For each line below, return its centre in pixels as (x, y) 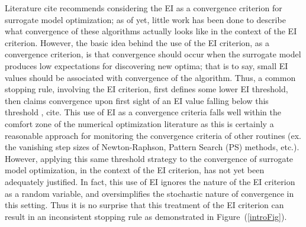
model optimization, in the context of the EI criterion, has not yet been (135, 170)
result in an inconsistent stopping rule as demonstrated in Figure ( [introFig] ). (146, 216)
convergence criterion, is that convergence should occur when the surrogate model (153, 54)
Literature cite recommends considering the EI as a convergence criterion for (144, 8)
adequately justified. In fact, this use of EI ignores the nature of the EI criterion (150, 181)
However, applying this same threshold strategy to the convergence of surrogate (149, 158)
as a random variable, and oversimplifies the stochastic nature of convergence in (149, 193)
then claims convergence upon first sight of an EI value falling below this (137, 100)
